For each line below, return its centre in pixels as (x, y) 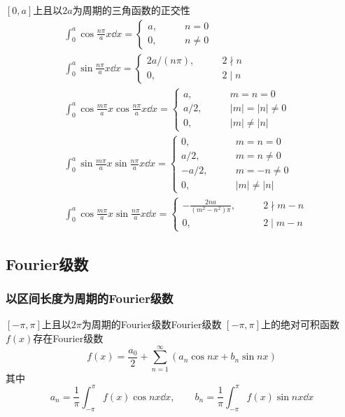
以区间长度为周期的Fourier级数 (90, 298)
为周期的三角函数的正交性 (131, 10)
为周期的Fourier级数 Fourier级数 (152, 324)
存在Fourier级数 (68, 338)
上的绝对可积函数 (300, 324)
